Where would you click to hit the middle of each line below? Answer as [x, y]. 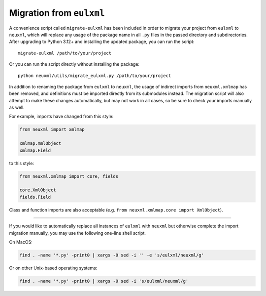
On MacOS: [21, 242]
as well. [17, 107]
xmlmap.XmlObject [40, 144]
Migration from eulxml [57, 13]
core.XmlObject [38, 190]
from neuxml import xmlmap [52, 129]
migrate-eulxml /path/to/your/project [65, 53]
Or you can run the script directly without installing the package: [74, 64]
